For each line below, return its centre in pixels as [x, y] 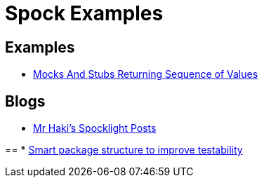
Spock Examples [84, 13]
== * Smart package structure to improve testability [124, 150]
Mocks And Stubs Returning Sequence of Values [146, 74]
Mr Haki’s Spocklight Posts [95, 128]
